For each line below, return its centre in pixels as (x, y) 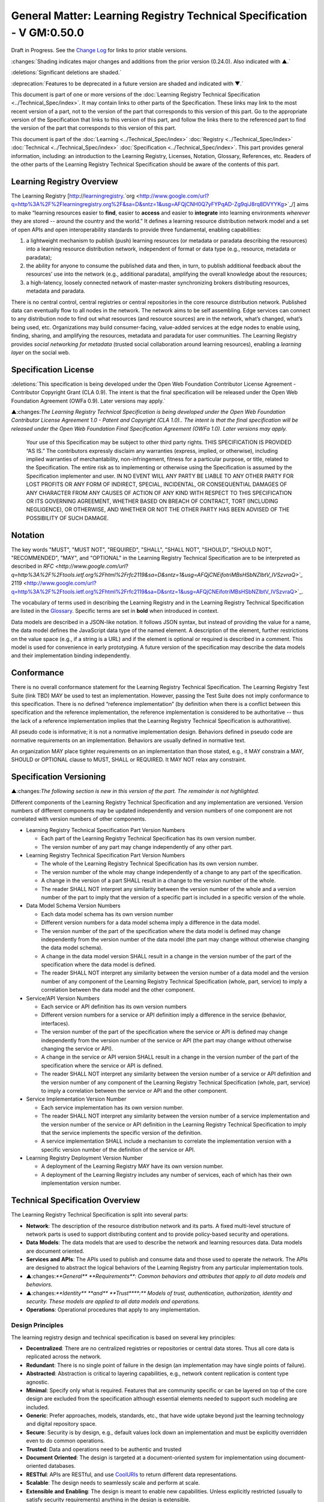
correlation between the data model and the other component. (118, 990)
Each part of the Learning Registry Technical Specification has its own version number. (148, 839)
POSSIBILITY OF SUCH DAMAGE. (67, 518)
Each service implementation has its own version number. (112, 1107)
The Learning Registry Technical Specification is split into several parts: (100, 1215)
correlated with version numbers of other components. (79, 819)
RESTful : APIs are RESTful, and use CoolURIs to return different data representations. (132, 1474)
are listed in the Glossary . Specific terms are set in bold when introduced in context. (115, 611)
